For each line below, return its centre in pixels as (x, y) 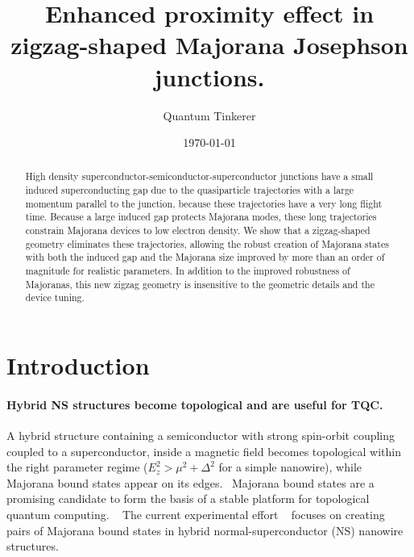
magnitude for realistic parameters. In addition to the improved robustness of (188, 271)
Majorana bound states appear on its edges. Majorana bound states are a (190, 482)
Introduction (78, 365)
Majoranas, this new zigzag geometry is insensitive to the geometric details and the (200, 284)
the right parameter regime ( (77, 467)
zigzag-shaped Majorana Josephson (209, 45)
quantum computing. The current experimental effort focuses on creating (196, 514)
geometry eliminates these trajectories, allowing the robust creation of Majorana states (207, 243)
